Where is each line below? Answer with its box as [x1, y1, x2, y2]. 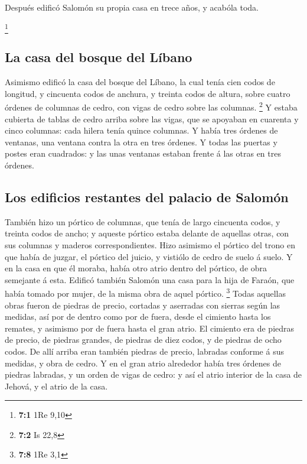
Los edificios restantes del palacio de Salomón [5, 187, 289, 206]
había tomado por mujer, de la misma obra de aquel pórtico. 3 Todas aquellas [5, 285, 286, 299]
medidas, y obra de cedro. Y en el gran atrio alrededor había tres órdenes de [5, 356, 281, 369]
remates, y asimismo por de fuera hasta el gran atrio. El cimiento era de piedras [5, 322, 295, 334]
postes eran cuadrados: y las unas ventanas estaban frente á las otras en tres [5, 147, 281, 160]
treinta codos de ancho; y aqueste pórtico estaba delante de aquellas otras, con [5, 227, 289, 239]
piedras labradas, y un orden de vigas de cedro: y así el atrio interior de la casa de [5, 368, 302, 381]
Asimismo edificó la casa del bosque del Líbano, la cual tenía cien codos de [5, 76, 275, 88]
